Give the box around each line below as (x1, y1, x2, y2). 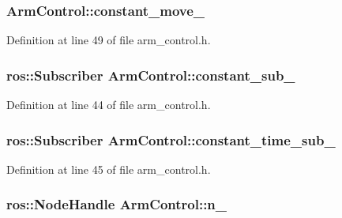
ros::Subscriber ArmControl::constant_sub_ (6, 65, 295, 85)
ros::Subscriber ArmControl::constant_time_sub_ (6, 130, 336, 149)
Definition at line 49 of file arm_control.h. (6, 32, 211, 48)
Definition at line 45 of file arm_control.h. (6, 160, 211, 177)
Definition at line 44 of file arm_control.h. (6, 96, 211, 113)
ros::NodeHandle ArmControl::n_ (6, 194, 227, 214)
